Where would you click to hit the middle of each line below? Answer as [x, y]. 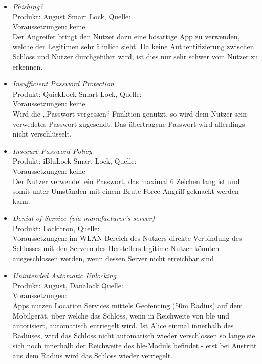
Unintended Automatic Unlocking [64, 275]
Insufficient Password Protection [63, 84]
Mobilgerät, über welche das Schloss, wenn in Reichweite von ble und [121, 315]
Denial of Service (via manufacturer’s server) [84, 218]
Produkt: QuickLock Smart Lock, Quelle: [77, 93]
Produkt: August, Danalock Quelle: [68, 285]
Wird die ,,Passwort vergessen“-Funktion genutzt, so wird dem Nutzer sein [129, 113]
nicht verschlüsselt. [42, 134]
